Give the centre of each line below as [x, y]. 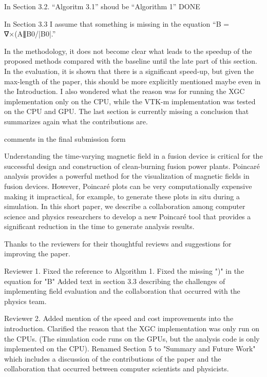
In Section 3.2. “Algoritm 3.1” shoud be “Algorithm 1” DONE [102, 6]
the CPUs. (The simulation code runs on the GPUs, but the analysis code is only [132, 338]
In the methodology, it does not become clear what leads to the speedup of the [128, 51]
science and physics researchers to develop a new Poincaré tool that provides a [128, 216]
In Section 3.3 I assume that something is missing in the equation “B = [117, 23]
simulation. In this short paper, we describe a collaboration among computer [125, 206]
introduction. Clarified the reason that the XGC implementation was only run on [132, 328]
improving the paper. [37, 253]
